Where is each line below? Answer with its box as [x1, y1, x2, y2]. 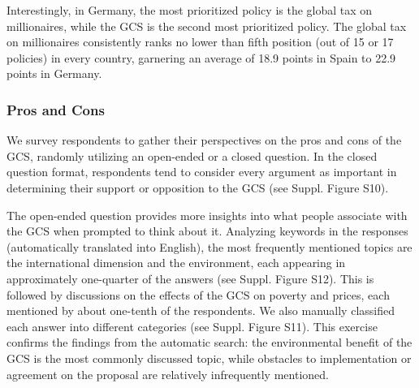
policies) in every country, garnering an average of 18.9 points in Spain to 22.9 [6, 49, 396, 66]
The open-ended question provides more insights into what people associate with [6, 206, 408, 223]
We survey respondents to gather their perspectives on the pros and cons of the [6, 131, 402, 149]
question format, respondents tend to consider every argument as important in [6, 163, 397, 180]
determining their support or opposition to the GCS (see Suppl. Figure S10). [6, 179, 389, 196]
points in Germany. [6, 65, 102, 82]
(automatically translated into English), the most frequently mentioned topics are [6, 238, 413, 255]
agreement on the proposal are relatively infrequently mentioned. [6, 365, 329, 382]
